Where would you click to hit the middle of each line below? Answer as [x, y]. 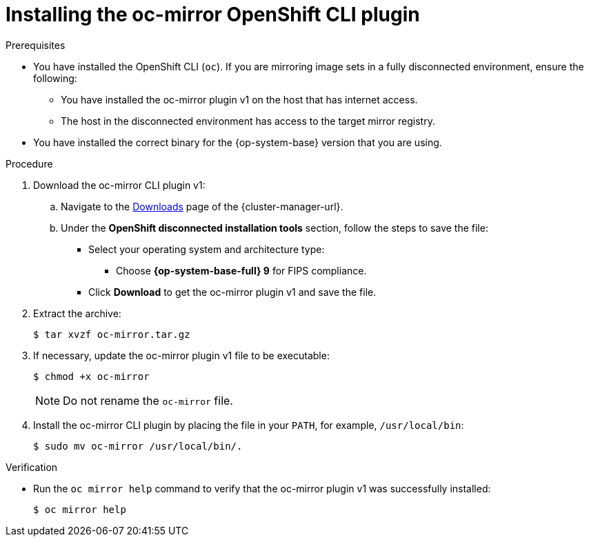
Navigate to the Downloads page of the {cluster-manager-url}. [202, 206]
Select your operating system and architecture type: [207, 249]
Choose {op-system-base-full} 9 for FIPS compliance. [241, 270]
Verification [32, 467]
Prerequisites [36, 45]
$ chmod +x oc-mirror [91, 376]
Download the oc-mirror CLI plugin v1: [119, 185]
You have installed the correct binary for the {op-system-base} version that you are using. [238, 142]
